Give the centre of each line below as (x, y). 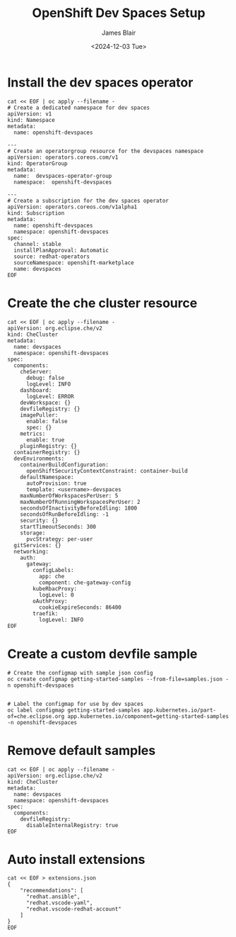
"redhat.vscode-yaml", (59, 903)
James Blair (119, 33)
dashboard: (36, 390)
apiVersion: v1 (30, 114)
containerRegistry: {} (47, 452)
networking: (31, 551)
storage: (33, 533)
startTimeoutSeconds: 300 (58, 527)
